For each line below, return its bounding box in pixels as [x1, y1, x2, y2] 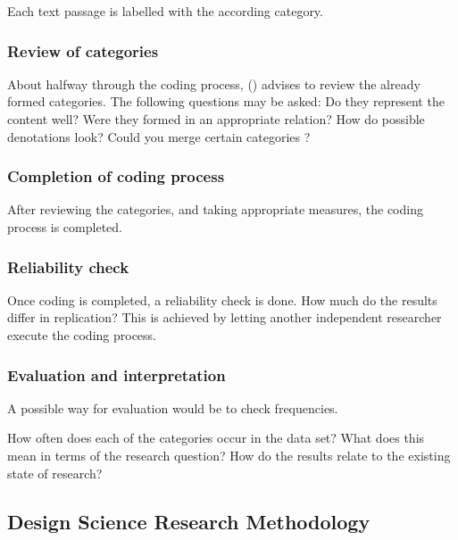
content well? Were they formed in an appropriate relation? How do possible [7, 110, 425, 128]
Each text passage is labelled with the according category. [7, 2, 323, 20]
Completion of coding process [7, 165, 225, 187]
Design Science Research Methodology [7, 507, 371, 535]
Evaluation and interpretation [7, 363, 226, 386]
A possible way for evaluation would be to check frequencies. [7, 398, 338, 417]
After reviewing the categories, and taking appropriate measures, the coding [7, 200, 423, 219]
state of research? [7, 463, 103, 482]
